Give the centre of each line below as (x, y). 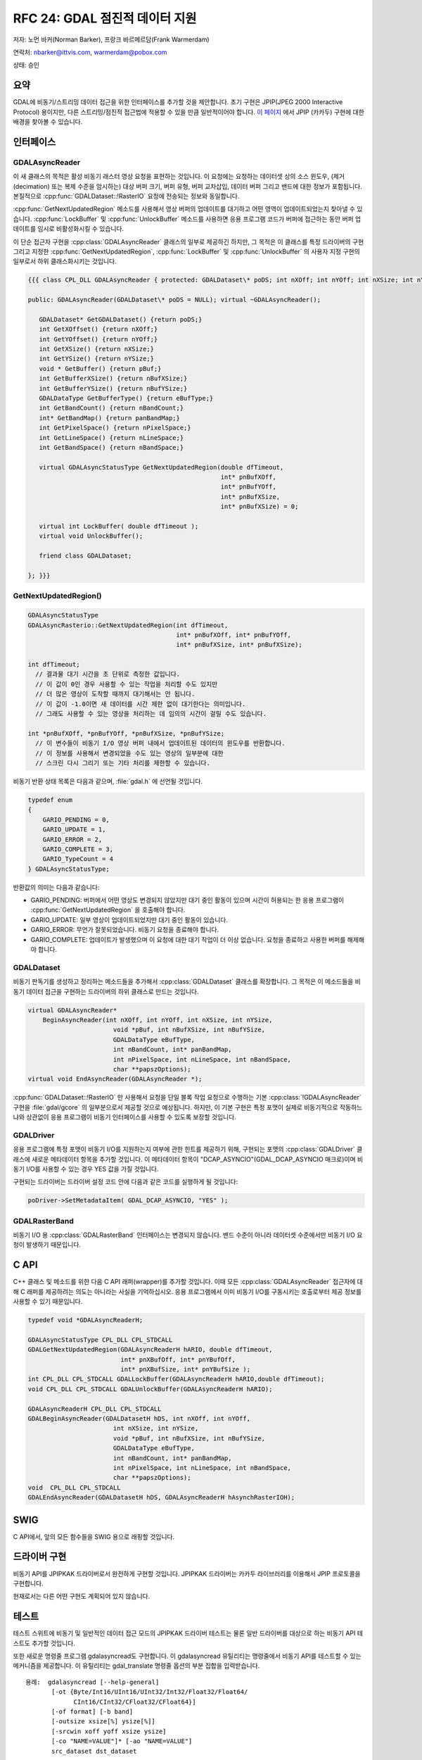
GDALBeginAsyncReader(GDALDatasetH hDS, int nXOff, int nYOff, (139, 1419)
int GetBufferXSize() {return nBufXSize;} (113, 379)
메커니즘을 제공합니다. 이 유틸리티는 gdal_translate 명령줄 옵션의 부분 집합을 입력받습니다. (136, 1666)
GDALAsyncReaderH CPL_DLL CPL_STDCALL (95, 1409)
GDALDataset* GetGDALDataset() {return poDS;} (121, 319)
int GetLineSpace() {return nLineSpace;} (111, 438)
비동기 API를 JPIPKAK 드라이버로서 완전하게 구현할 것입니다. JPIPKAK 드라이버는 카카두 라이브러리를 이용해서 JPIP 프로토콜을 (187, 1573)
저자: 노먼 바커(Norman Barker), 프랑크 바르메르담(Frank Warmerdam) (111, 39)
